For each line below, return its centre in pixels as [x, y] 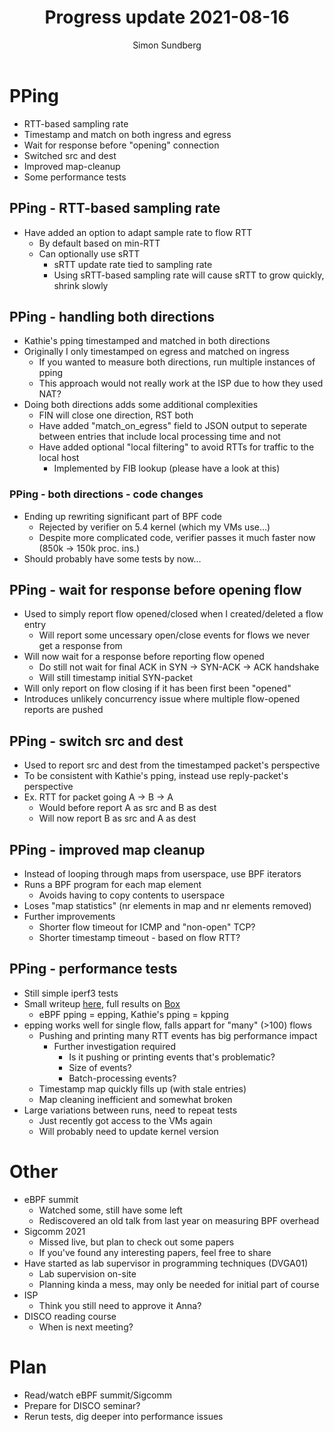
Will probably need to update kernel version [128, 1131]
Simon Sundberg [167, 45]
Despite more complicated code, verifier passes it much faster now [177, 537]
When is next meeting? [86, 1327]
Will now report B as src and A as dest [117, 818]
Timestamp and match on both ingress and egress [127, 134]
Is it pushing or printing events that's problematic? [172, 1057]
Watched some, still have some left [110, 1210]
